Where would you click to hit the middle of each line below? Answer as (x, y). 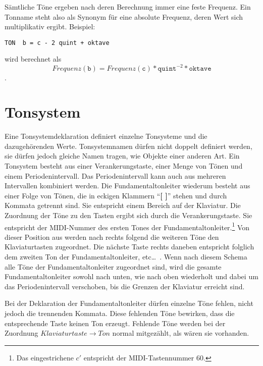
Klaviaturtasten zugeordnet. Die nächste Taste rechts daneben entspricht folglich (129, 247)
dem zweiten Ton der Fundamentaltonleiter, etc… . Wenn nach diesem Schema (126, 257)
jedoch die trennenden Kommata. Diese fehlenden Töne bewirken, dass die (120, 313)
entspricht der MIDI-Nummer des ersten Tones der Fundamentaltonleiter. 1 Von (127, 226)
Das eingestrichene (45, 357)
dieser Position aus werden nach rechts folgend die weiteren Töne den (112, 237)
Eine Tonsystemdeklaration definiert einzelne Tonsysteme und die (106, 136)
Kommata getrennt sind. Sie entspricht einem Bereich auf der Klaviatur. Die (123, 205)
